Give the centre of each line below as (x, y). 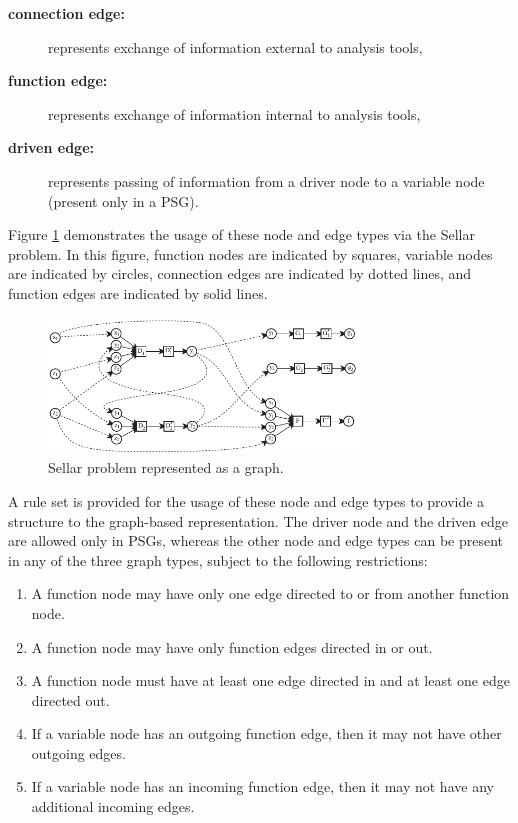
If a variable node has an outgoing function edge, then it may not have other (266, 733)
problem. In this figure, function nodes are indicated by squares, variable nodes (250, 253)
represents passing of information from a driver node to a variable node (266, 180)
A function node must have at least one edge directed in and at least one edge (270, 680)
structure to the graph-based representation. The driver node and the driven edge (258, 520)
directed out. (70, 699)
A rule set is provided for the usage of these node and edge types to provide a (246, 500)
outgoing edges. (78, 752)
